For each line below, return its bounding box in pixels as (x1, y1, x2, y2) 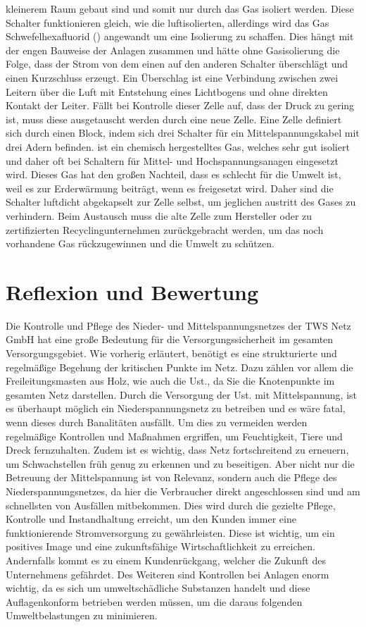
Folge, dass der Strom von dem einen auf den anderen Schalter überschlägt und (6, 56, 348, 71)
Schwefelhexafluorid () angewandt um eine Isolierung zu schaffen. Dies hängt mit (6, 29, 354, 44)
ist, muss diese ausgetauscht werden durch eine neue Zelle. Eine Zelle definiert (6, 111, 342, 126)
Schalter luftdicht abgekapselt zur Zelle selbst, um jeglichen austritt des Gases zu (6, 194, 356, 209)
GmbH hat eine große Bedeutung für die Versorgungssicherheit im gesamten (6, 332, 334, 347)
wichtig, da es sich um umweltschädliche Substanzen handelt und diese (6, 581, 310, 595)
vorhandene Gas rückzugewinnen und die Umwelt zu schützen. (6, 236, 274, 251)
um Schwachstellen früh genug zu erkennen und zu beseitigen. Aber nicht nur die (6, 456, 355, 471)
